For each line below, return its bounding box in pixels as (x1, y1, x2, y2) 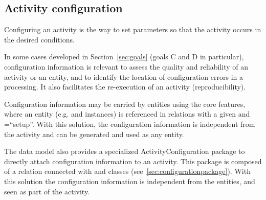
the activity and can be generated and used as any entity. (4, 128, 184, 139)
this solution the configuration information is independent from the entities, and (4, 175, 255, 186)
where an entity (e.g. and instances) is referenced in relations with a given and (4, 108, 250, 119)
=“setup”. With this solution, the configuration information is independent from (4, 118, 255, 129)
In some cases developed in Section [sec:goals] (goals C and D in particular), (4, 51, 244, 62)
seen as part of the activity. (4, 186, 90, 196)
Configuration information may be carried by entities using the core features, (4, 98, 246, 109)
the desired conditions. (4, 34, 75, 45)
